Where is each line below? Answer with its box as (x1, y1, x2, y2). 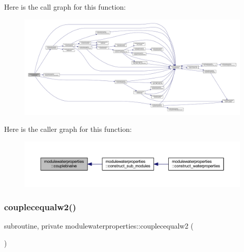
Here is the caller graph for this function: (4, 124, 132, 134)
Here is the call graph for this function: (4, 2, 126, 12)
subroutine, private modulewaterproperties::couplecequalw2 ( (4, 220, 194, 231)
